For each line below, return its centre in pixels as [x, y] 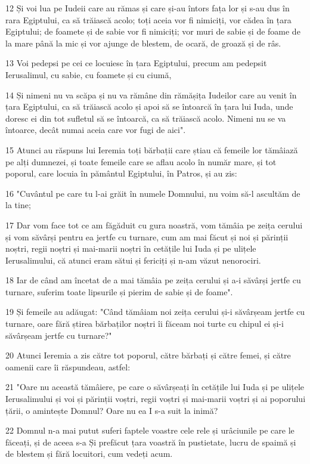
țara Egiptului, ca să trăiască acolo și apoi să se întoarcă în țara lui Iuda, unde [149, 106]
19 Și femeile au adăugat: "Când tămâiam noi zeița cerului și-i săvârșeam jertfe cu [155, 312]
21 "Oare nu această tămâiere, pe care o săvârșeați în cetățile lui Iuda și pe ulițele [155, 387]
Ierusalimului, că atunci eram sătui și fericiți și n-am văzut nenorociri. [133, 260]
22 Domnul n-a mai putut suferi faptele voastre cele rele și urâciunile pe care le [150, 430]
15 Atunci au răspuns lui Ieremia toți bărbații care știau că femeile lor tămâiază [152, 149]
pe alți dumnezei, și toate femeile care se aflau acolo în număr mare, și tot [141, 161]
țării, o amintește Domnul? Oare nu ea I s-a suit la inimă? [112, 410]
